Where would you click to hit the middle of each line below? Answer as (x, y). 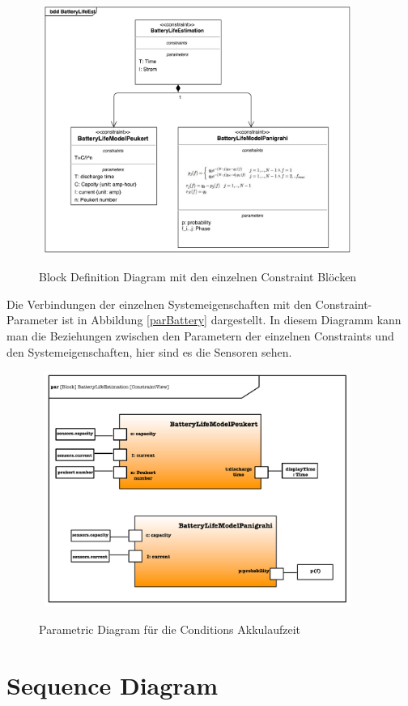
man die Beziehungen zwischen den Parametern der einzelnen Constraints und (200, 335)
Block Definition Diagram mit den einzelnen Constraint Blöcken (198, 277)
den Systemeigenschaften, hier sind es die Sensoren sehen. (149, 351)
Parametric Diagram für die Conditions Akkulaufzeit (170, 629)
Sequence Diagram (113, 685)
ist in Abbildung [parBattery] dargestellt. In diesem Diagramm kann (232, 320)
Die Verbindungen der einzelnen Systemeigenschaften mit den (159, 304)
